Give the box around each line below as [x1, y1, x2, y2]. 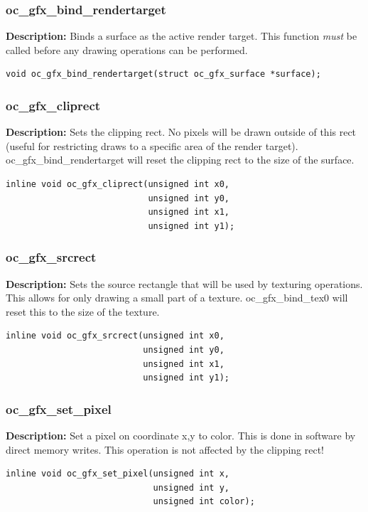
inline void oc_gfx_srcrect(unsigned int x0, [6, 331, 224, 341]
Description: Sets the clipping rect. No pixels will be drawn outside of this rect [6, 124, 357, 139]
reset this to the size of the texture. [6, 304, 160, 319]
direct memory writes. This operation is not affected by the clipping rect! [6, 442, 325, 457]
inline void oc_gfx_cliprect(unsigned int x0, [6, 179, 229, 189]
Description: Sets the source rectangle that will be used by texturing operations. [6, 276, 363, 291]
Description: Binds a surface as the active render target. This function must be [6, 28, 357, 43]
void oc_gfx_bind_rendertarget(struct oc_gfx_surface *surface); [6, 69, 321, 80]
